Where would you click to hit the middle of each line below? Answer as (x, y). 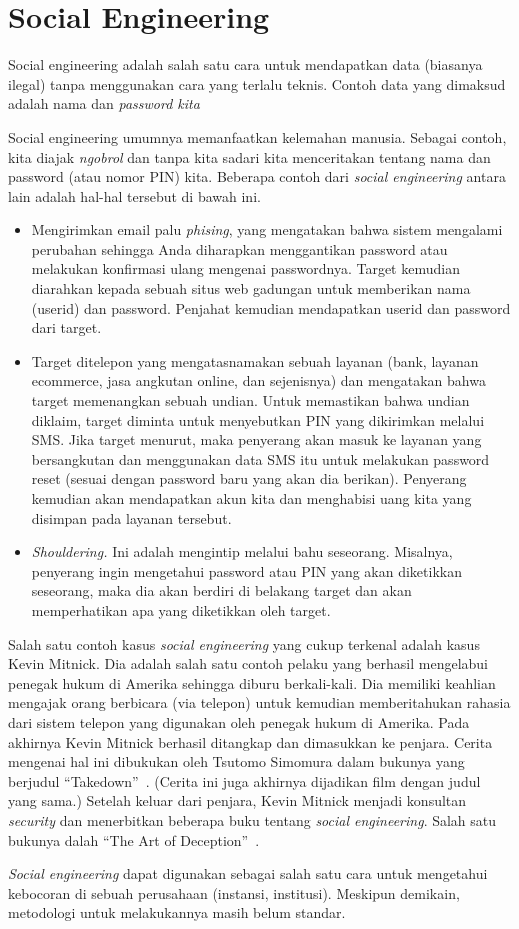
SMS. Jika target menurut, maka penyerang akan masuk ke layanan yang (256, 439)
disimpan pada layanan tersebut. (131, 517)
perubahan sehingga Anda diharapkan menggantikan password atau (239, 248)
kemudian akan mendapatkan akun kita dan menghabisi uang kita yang (251, 498)
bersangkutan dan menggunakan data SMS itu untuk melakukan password (260, 458)
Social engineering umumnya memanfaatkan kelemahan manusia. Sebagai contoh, (257, 136)
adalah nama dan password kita (104, 103)
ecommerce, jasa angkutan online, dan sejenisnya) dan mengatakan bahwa (258, 380)
